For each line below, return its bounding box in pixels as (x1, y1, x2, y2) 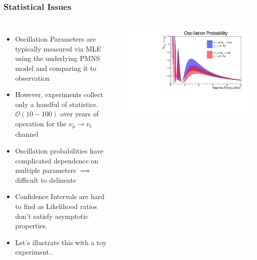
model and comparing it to (15, 63, 97, 73)
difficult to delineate (15, 174, 76, 185)
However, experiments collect (15, 89, 103, 100)
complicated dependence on (15, 155, 99, 165)
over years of (60, 108, 99, 119)
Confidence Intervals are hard (15, 191, 105, 202)
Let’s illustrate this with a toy (15, 237, 106, 247)
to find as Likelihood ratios (15, 201, 98, 211)
